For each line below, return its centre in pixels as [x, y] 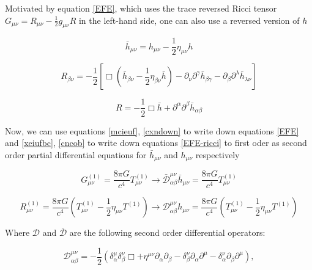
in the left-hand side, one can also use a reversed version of [189, 20]
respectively [217, 154]
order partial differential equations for [76, 154]
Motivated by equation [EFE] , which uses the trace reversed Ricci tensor [141, 8]
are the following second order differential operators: [167, 232]
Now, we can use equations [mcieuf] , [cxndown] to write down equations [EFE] [152, 130]
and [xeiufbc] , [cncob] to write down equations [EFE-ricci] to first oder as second [156, 143]
